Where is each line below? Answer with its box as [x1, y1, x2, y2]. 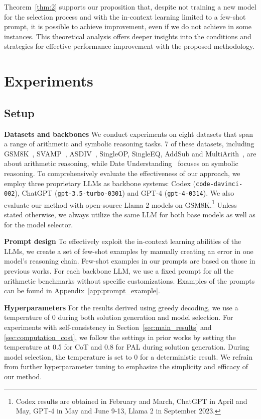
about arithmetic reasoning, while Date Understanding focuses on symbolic [4, 158, 238, 169]
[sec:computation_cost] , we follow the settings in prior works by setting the [4, 331, 236, 342]
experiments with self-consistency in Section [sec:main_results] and [4, 322, 212, 332]
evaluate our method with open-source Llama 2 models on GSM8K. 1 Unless [4, 198, 237, 210]
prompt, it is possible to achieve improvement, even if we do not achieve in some [4, 21, 252, 32]
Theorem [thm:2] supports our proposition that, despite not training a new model [4, 2, 256, 12]
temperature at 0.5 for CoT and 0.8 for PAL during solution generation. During [4, 342, 249, 352]
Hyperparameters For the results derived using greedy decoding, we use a [4, 302, 238, 312]
